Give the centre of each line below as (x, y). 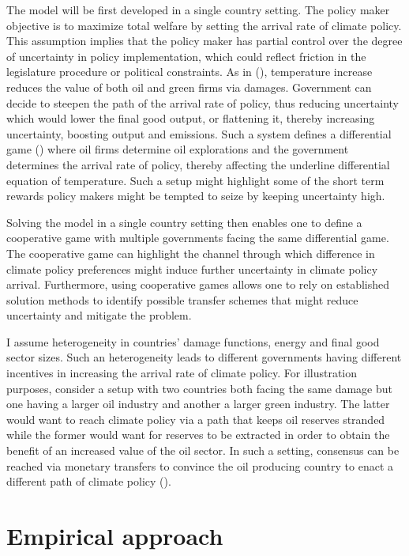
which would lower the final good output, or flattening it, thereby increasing (191, 118)
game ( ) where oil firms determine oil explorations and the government (178, 149)
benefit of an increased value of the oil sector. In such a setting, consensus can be (203, 450)
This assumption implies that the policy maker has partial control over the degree (204, 41)
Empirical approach (115, 535)
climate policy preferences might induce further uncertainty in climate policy (192, 269)
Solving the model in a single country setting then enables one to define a (184, 222)
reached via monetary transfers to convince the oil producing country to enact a (200, 465)
